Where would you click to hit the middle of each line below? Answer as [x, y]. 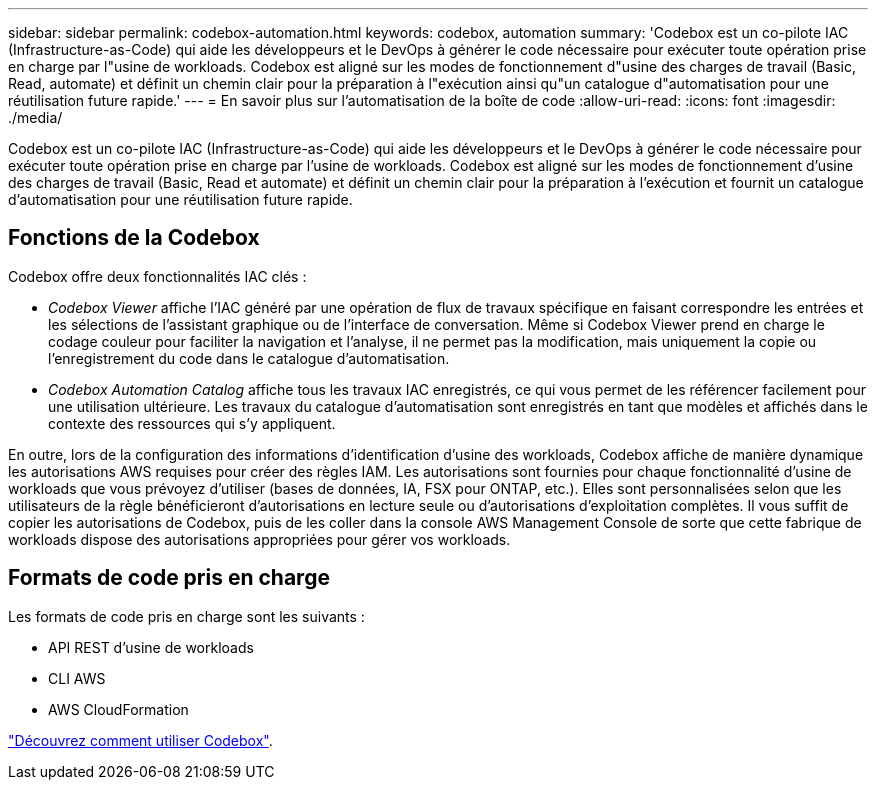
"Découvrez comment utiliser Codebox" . [140, 740]
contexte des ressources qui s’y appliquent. [192, 423]
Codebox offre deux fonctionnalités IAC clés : [157, 276]
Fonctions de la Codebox [134, 238]
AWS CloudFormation [118, 709]
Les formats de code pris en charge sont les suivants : [186, 616]
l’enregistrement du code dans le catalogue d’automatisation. [249, 358]
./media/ [35, 117]
